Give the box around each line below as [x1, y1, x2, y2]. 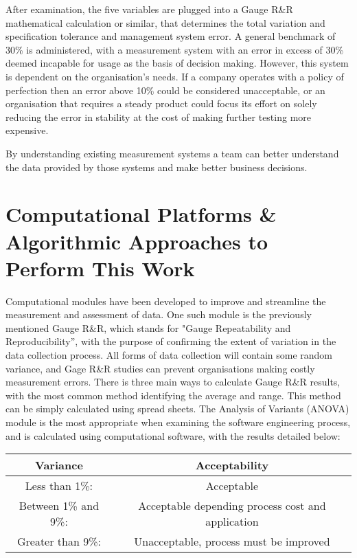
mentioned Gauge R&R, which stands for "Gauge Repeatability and [5, 320, 291, 335]
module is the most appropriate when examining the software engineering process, [5, 414, 351, 429]
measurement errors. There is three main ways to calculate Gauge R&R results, [5, 375, 341, 389]
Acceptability [195, 457, 269, 473]
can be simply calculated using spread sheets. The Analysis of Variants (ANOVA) [5, 401, 349, 416]
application [205, 513, 259, 530]
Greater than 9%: [16, 533, 101, 550]
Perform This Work [5, 254, 195, 282]
